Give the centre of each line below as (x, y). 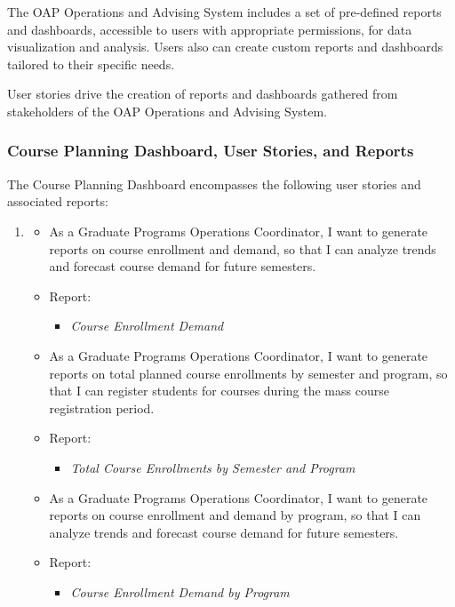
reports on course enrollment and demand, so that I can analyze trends (243, 248)
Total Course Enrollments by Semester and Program (213, 467)
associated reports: (58, 201)
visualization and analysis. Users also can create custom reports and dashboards (225, 47)
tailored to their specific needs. (91, 64)
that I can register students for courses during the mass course (219, 391)
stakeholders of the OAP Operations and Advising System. (168, 111)
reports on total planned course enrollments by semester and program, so (248, 373)
